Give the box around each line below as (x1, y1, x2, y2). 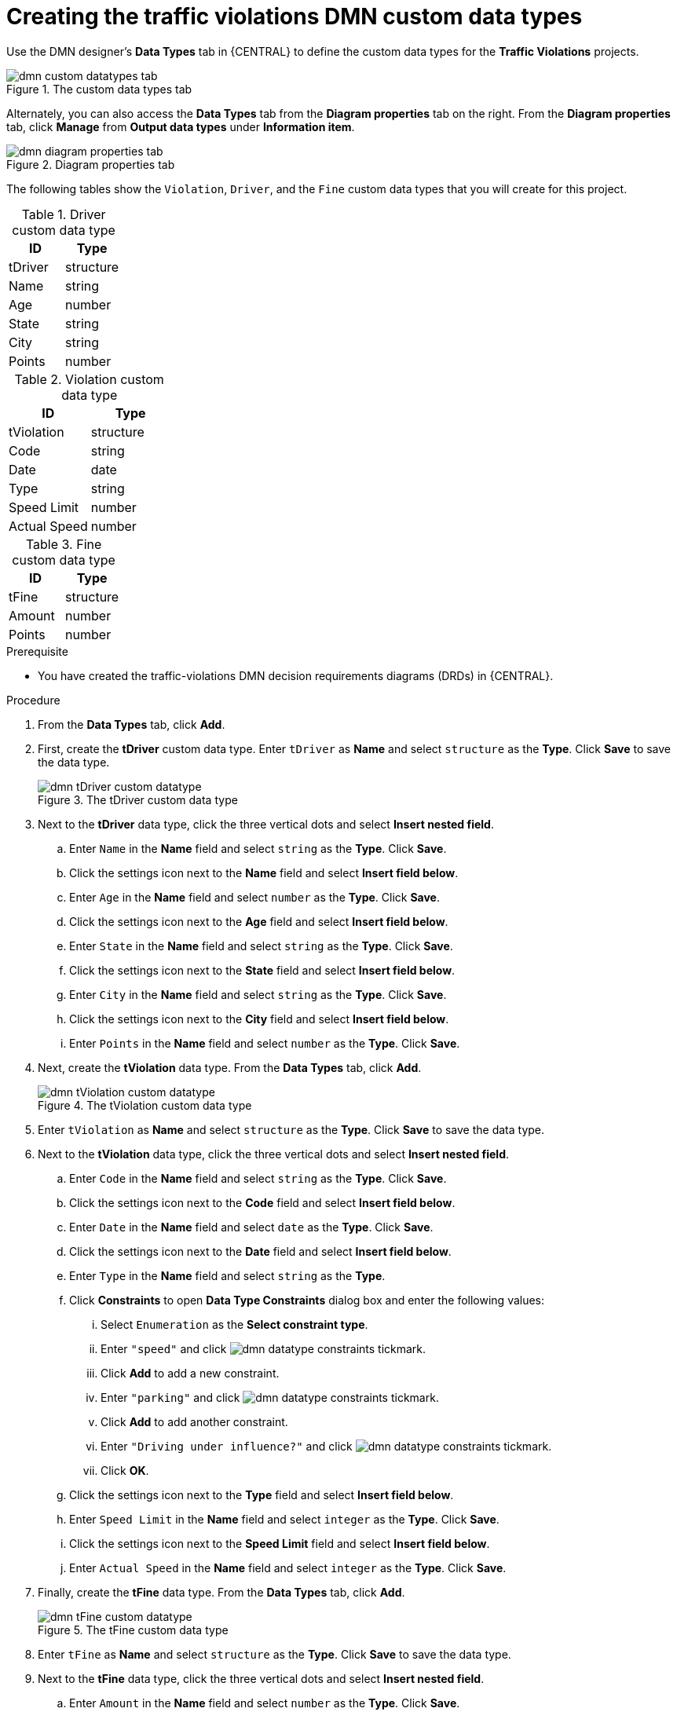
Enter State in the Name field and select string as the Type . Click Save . (69, 938, 453, 953)
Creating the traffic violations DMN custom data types (6, 3, 583, 30)
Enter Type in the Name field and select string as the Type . (69, 1268, 386, 1282)
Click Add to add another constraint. (101, 1414, 288, 1428)
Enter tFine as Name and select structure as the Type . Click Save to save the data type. (38, 1647, 511, 1661)
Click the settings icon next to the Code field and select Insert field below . (69, 1195, 456, 1209)
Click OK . (101, 1463, 149, 1477)
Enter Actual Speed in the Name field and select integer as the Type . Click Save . (69, 1560, 507, 1575)
